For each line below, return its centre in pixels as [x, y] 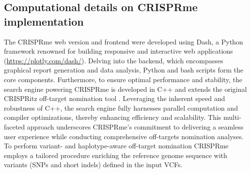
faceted [15, 126]
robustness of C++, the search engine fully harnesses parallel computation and [121, 108]
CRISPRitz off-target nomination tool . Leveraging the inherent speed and [115, 98]
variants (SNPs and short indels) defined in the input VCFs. [93, 165]
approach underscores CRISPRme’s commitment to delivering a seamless [135, 126]
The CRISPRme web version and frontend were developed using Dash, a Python [124, 41]
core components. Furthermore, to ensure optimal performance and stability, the [123, 79]
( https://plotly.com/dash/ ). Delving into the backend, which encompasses [114, 60]
